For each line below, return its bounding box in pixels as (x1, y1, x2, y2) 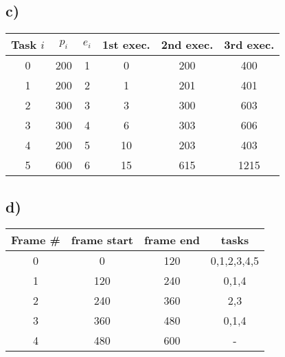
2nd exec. (161, 36, 214, 53)
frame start (71, 232, 133, 248)
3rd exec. (224, 36, 275, 53)
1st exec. (102, 36, 150, 53)
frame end (144, 232, 200, 248)
